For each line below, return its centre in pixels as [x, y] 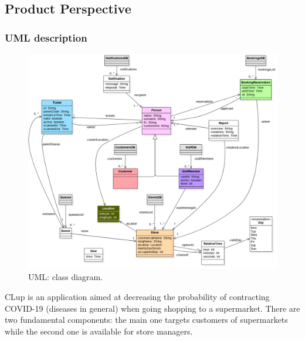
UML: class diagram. [66, 277]
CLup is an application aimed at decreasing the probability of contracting [137, 297]
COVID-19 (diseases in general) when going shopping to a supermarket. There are [152, 308]
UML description [46, 37]
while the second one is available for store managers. [99, 331]
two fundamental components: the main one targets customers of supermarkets [146, 320]
